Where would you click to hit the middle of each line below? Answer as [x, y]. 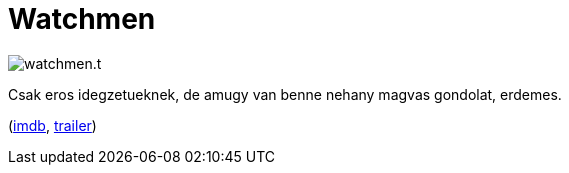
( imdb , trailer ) [52, 125]
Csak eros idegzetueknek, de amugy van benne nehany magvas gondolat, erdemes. [285, 94]
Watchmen [82, 19]
